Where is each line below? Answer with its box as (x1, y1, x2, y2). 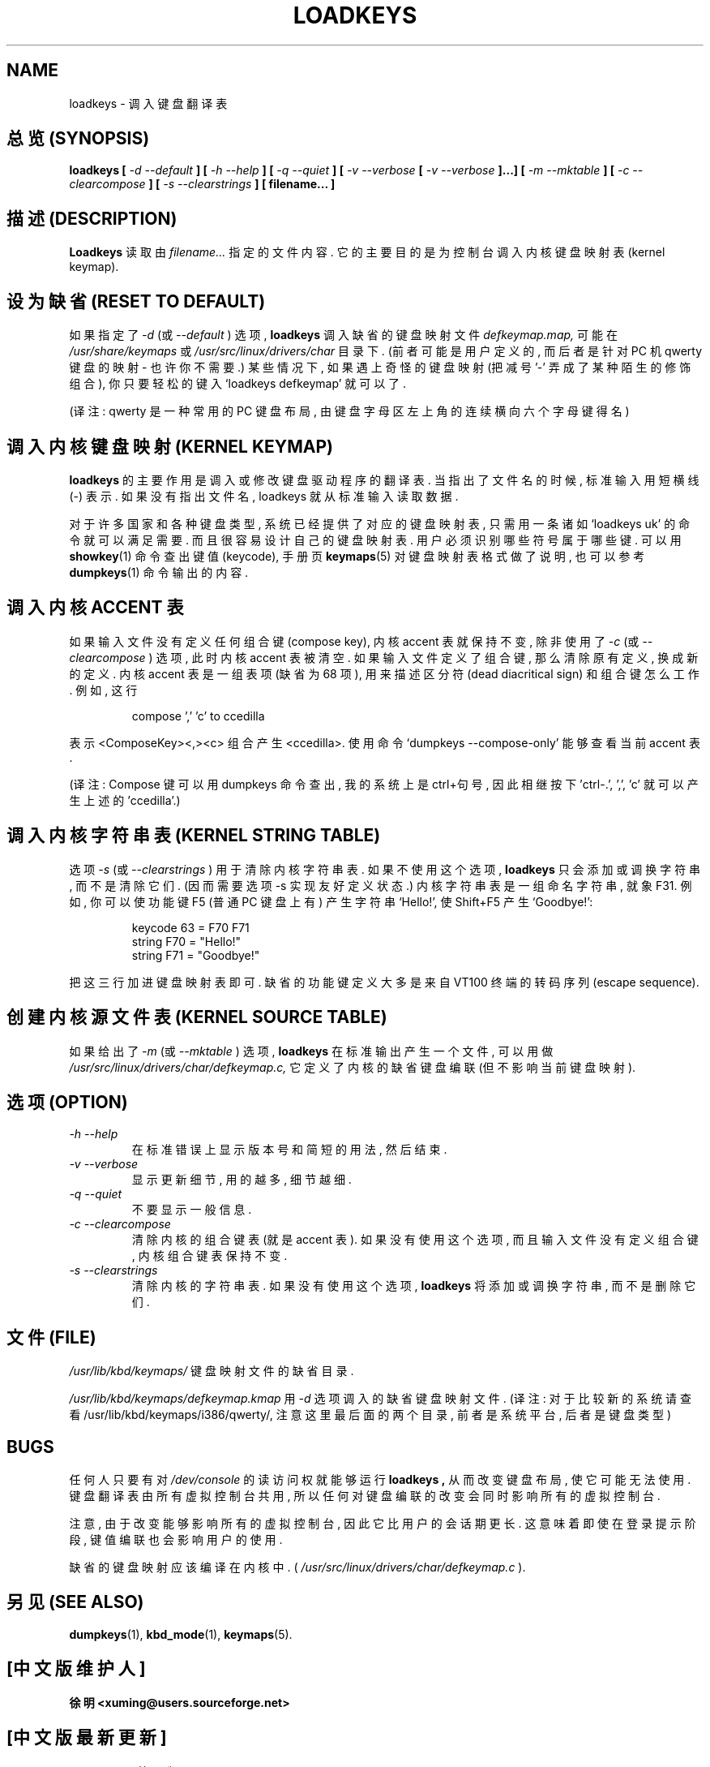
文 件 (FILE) (6, 1326, 96, 1348)
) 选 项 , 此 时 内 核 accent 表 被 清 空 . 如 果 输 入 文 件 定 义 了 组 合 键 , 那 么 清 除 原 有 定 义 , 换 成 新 (148, 650, 699, 664)
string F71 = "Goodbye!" (131, 948, 260, 962)
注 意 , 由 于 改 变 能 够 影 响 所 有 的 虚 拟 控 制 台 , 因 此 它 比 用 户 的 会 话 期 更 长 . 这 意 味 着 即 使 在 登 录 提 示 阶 (69, 1516, 696, 1531)
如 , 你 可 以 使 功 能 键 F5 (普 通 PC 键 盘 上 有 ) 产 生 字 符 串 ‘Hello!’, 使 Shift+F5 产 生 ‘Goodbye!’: (69, 894, 593, 909)
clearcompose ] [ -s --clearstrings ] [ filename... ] (69, 177, 336, 191)
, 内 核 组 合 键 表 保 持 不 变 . (131, 1249, 288, 1263)
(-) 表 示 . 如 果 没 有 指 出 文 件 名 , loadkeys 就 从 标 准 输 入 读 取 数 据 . (69, 488, 459, 503)
